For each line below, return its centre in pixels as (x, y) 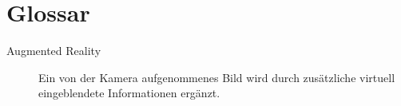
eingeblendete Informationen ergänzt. (129, 93)
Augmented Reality (54, 51)
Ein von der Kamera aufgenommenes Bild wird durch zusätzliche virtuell (217, 77)
